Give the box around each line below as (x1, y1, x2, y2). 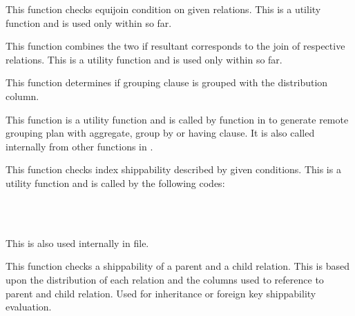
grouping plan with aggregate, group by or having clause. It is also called (6, 126, 315, 140)
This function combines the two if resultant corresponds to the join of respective (6, 39, 345, 53)
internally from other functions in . (6, 139, 153, 153)
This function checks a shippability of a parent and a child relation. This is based (6, 259, 349, 273)
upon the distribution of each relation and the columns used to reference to (6, 272, 324, 286)
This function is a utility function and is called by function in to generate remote (6, 112, 349, 126)
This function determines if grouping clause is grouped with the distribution (6, 75, 328, 90)
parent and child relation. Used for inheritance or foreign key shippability (6, 286, 316, 300)
